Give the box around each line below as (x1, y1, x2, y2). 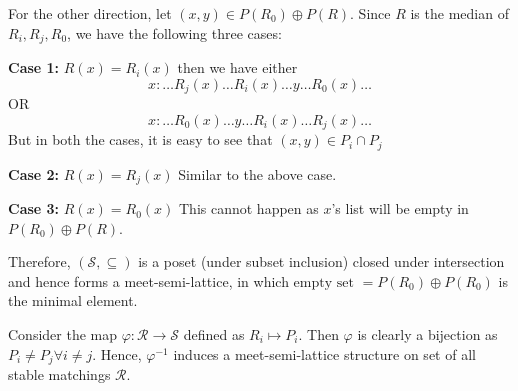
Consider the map (8, 324, 118, 345)
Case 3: (8, 198, 60, 219)
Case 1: (8, 57, 60, 78)
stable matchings (8, 364, 111, 385)
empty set (293, 275, 354, 290)
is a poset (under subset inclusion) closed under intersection (138, 251, 505, 272)
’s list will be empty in (331, 198, 469, 219)
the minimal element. (8, 290, 138, 311)
